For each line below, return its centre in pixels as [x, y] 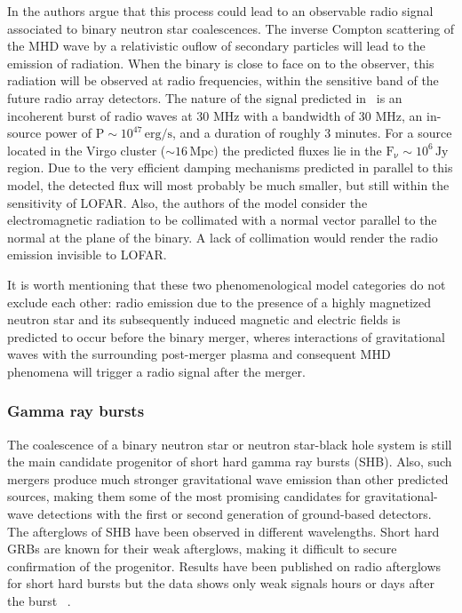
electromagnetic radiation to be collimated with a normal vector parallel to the [222, 220]
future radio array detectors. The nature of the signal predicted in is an [205, 97]
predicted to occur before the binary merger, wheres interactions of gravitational [226, 336]
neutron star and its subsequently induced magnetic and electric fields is [204, 319]
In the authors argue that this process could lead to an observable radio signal [220, 11]
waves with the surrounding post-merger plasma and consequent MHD [199, 354]
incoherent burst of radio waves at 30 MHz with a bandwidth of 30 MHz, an [215, 115]
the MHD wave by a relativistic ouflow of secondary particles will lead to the [216, 46]
